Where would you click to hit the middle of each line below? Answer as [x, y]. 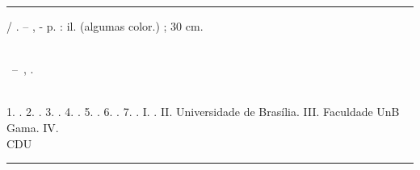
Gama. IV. [33, 127]
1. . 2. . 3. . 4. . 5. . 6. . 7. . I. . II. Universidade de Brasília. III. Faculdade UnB [203, 112]
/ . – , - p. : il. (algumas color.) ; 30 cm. [105, 26]
